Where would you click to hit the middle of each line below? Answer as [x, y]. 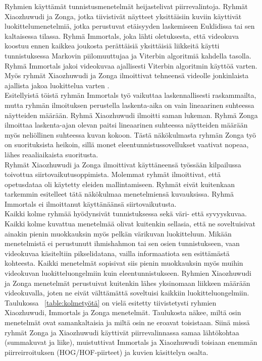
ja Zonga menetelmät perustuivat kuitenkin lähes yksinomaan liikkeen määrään [127, 283]
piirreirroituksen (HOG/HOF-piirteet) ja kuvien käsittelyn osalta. [107, 352]
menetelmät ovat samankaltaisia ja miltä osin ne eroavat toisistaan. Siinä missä [127, 322]
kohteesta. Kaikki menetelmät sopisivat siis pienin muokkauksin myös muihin [124, 263]
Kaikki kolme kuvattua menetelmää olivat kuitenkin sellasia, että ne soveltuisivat [130, 224]
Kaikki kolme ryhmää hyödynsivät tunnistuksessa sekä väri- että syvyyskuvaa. [126, 214]
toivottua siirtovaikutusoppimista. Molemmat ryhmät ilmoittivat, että [113, 174]
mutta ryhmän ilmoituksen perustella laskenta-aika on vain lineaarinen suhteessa [129, 105]
